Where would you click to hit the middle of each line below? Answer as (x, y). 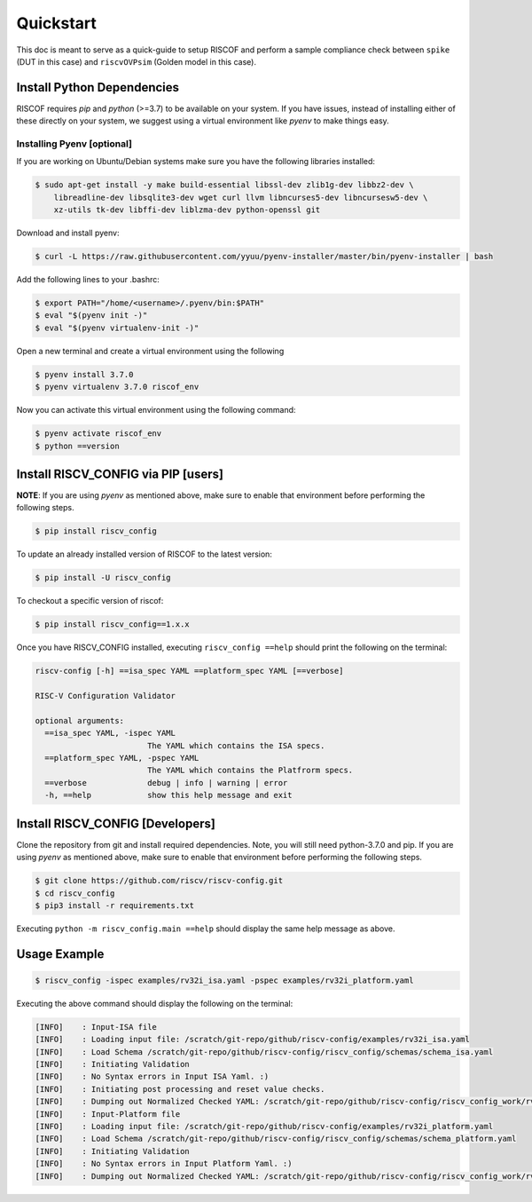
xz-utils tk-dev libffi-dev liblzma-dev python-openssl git (187, 210)
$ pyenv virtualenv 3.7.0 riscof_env (117, 387)
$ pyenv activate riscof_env (98, 434)
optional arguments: (79, 720)
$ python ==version (77, 446)
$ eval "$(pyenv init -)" (91, 316)
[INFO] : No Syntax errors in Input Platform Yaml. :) (164, 1164)
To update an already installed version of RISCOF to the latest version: (144, 554)
